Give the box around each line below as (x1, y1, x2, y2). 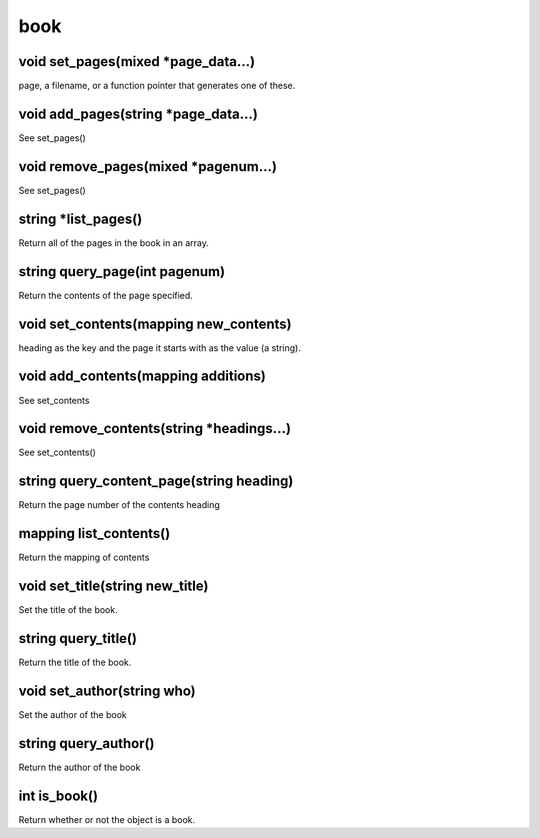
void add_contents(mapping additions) (18, 368, 267, 385)
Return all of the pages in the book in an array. (18, 236, 209, 249)
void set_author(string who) (18, 682, 196, 699)
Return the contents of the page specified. (18, 289, 194, 301)
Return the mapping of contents (18, 551, 150, 564)
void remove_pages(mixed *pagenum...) (18, 158, 277, 175)
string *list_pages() (18, 210, 143, 227)
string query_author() (18, 735, 155, 752)
